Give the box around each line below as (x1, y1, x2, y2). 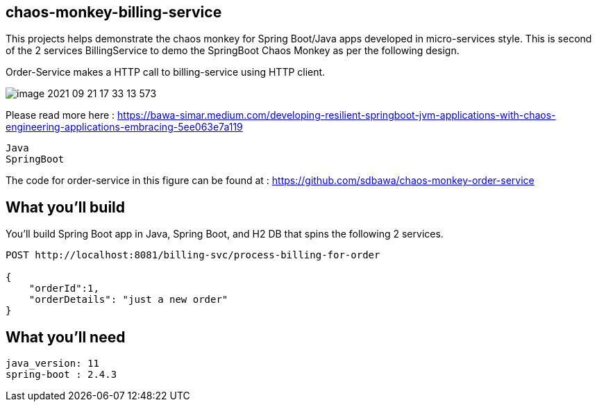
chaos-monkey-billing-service (6, 3, 222, 21)
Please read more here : (6, 109, 115, 122)
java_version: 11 (6, 358, 99, 369)
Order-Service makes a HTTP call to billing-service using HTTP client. (6, 66, 326, 78)
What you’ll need (6, 328, 126, 346)
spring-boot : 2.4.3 (6, 369, 117, 381)
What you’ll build (6, 198, 126, 216)
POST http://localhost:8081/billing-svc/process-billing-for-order (6, 249, 380, 261)
